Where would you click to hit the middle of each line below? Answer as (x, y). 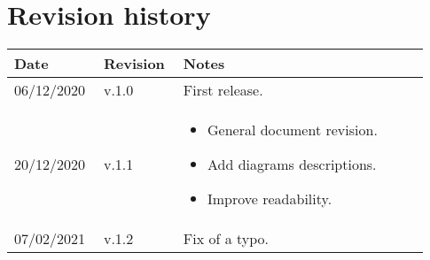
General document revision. (292, 130)
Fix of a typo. (226, 239)
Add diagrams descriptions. (292, 164)
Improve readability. (270, 199)
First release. (223, 90)
